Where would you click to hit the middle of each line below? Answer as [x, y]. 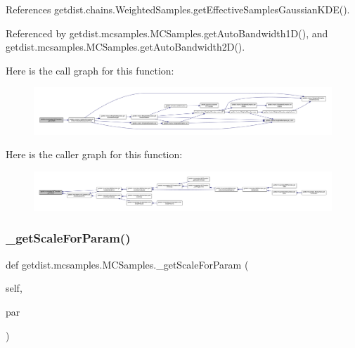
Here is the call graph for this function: [90, 70]
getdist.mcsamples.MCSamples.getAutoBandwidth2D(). [125, 47]
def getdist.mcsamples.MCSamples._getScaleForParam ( [127, 264]
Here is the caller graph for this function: [94, 154]
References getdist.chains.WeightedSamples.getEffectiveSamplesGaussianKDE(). [178, 9]
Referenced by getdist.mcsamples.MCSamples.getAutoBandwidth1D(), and [167, 33]
